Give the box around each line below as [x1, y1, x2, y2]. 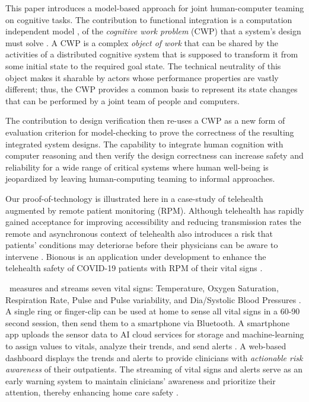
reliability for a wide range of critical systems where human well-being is [5, 160, 269, 173]
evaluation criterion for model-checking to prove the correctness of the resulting [5, 126, 294, 138]
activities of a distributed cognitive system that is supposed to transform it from [5, 48, 298, 60]
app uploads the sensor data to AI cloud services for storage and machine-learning [5, 328, 304, 340]
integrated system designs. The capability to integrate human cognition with [5, 137, 283, 150]
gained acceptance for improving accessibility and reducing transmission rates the [5, 216, 301, 228]
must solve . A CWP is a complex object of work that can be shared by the [5, 36, 278, 49]
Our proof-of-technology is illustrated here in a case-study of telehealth [5, 192, 263, 204]
